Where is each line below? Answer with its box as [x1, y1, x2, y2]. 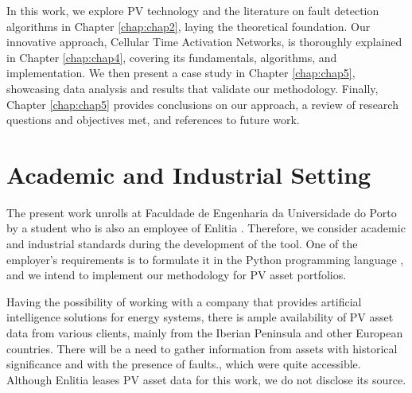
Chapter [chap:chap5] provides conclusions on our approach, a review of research [6, 95, 398, 112]
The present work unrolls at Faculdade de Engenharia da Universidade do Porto [6, 204, 397, 220]
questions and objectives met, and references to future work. [6, 111, 300, 128]
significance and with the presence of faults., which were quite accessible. [6, 356, 361, 372]
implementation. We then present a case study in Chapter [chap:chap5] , [6, 64, 356, 81]
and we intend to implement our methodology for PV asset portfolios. [6, 267, 347, 283]
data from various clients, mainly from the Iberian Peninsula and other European [6, 325, 403, 341]
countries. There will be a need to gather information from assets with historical [6, 340, 398, 356]
